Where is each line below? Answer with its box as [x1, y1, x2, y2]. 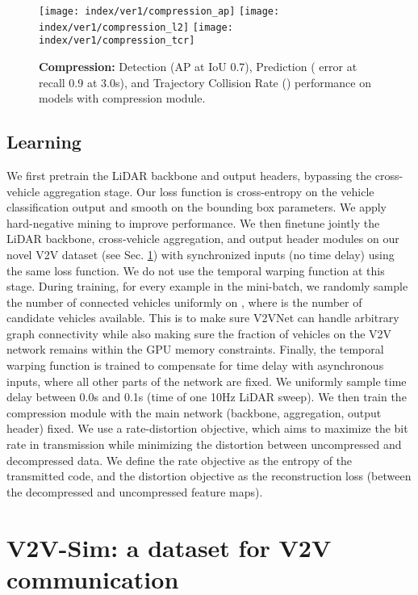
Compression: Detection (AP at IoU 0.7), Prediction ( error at [39, 57, 357, 74]
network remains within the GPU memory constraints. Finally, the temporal [6, 341, 384, 358]
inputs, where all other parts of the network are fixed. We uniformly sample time [6, 372, 407, 389]
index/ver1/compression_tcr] [39, 35, 195, 47]
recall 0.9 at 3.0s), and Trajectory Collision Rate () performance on [39, 73, 371, 90]
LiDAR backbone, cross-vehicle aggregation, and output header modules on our [6, 230, 399, 247]
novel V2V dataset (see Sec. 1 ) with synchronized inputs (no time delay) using [6, 245, 395, 262]
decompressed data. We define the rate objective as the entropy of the [6, 451, 353, 468]
